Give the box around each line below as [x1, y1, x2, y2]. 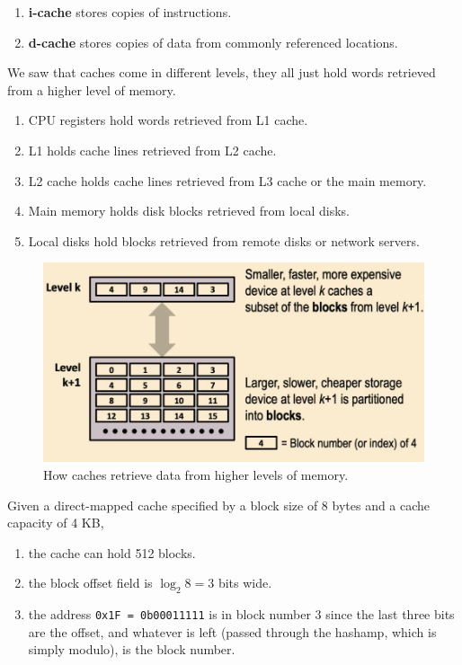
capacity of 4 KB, [7, 513, 104, 532]
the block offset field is [28, 573, 153, 592]
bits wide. [218, 573, 272, 592]
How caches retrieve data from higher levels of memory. [43, 465, 349, 484]
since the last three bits [325, 605, 455, 624]
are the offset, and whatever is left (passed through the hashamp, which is [28, 622, 437, 641]
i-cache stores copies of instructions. [28, 3, 232, 21]
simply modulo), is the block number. [28, 640, 235, 659]
